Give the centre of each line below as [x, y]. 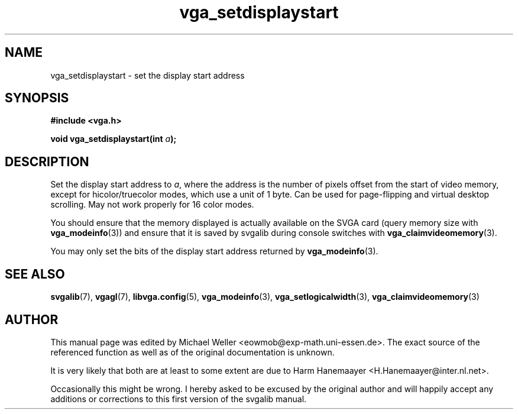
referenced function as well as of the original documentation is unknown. [192, 352]
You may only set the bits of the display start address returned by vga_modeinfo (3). [214, 251]
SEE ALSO [35, 274]
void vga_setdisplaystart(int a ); [114, 139]
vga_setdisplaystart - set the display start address [148, 75]
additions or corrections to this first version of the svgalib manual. [179, 399]
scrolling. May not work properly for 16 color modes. [152, 205]
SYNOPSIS [37, 98]
